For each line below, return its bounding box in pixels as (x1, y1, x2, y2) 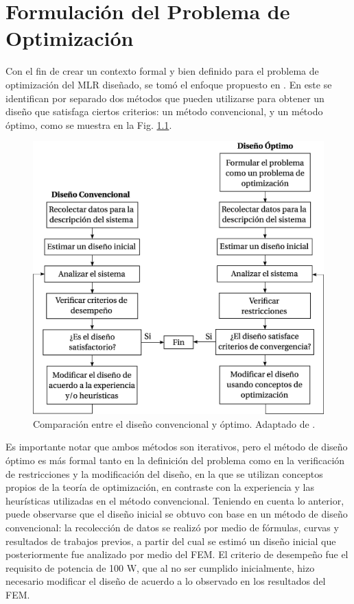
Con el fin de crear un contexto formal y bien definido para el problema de (5, 64, 319, 78)
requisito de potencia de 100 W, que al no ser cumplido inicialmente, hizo (5, 560, 315, 575)
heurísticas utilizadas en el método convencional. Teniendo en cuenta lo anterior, (5, 493, 344, 507)
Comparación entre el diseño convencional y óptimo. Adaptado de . (33, 416, 316, 431)
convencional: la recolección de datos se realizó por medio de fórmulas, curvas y (5, 520, 339, 534)
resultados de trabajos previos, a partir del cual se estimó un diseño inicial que (5, 533, 336, 548)
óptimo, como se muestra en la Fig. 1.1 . (5, 117, 172, 132)
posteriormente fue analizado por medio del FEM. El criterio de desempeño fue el (5, 547, 349, 561)
